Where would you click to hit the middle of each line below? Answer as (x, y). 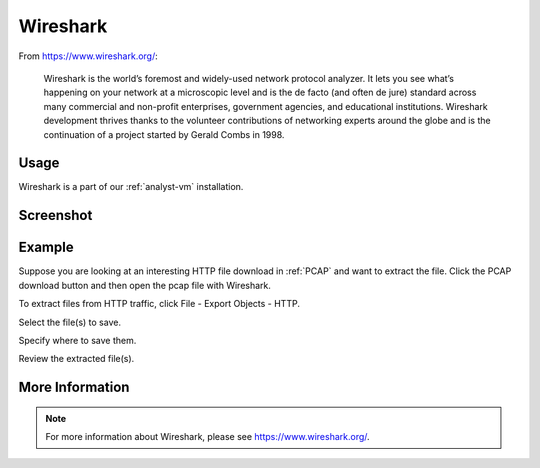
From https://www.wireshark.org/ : (88, 56)
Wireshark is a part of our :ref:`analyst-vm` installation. (131, 187)
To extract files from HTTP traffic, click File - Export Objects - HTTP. (159, 304)
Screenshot (55, 215)
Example (46, 247)
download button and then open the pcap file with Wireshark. (145, 285)
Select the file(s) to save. (70, 322)
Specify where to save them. (77, 340)
